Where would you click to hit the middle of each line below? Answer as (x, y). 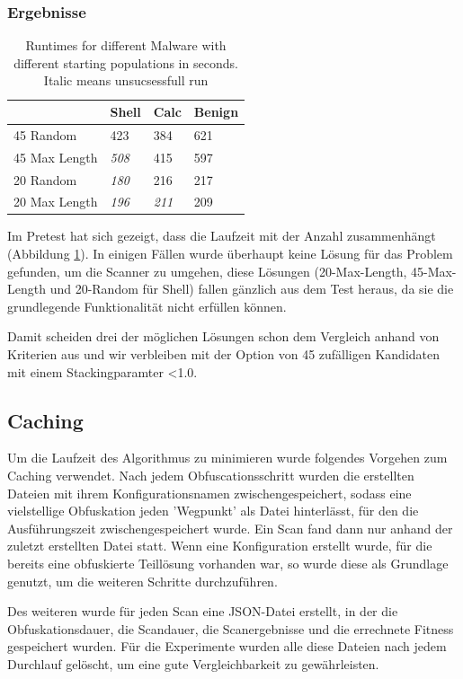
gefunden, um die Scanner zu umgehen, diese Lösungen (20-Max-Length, (207, 271)
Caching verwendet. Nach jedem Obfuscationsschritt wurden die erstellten (211, 476)
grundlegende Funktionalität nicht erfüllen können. (147, 306)
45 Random (45, 134)
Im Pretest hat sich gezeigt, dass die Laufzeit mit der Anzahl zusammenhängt (222, 236)
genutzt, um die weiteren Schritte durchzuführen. (142, 581)
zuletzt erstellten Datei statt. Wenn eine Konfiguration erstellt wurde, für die (220, 546)
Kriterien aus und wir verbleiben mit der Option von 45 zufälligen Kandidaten (224, 354)
